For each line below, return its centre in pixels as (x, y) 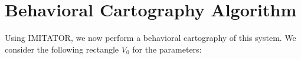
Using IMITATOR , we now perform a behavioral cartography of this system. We (150, 38)
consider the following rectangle (62, 49)
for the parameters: (167, 49)
